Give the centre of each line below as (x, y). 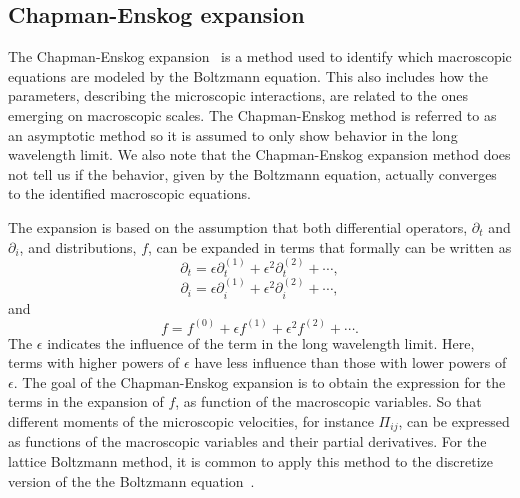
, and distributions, (78, 246)
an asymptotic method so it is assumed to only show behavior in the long (233, 134)
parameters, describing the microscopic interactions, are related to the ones (238, 95)
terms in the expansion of (86, 401)
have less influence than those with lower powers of (350, 362)
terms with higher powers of (94, 362)
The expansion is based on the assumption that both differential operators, (238, 226)
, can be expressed (454, 421)
